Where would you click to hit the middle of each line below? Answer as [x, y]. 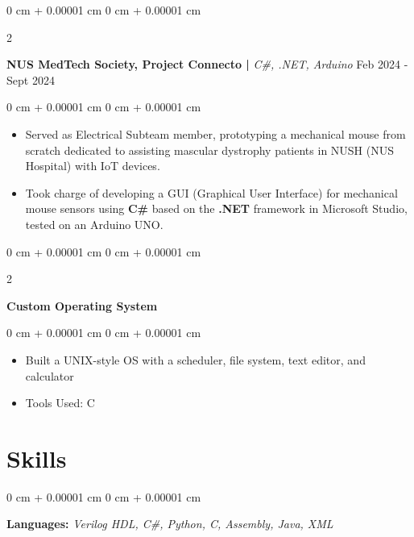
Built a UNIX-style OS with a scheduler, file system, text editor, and [195, 359]
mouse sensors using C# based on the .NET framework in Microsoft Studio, [216, 208]
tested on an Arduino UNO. [94, 224]
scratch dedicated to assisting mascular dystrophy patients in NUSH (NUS [210, 150]
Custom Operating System [82, 305]
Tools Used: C [60, 403]
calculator [50, 375]
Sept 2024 [31, 79]
